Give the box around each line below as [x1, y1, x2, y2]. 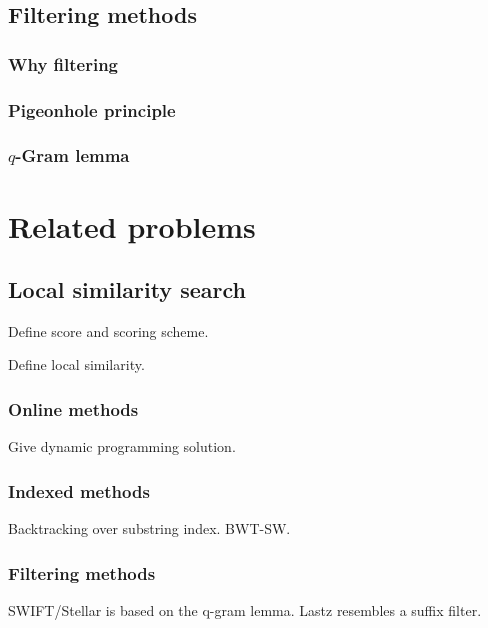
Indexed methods [8, 478, 150, 503]
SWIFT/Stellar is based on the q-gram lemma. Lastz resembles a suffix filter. [8, 599, 482, 620]
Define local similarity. [8, 354, 145, 375]
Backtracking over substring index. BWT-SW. [8, 518, 291, 539]
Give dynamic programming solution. [8, 436, 236, 457]
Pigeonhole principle [8, 97, 176, 122]
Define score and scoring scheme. [8, 320, 209, 341]
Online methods [8, 397, 139, 421]
